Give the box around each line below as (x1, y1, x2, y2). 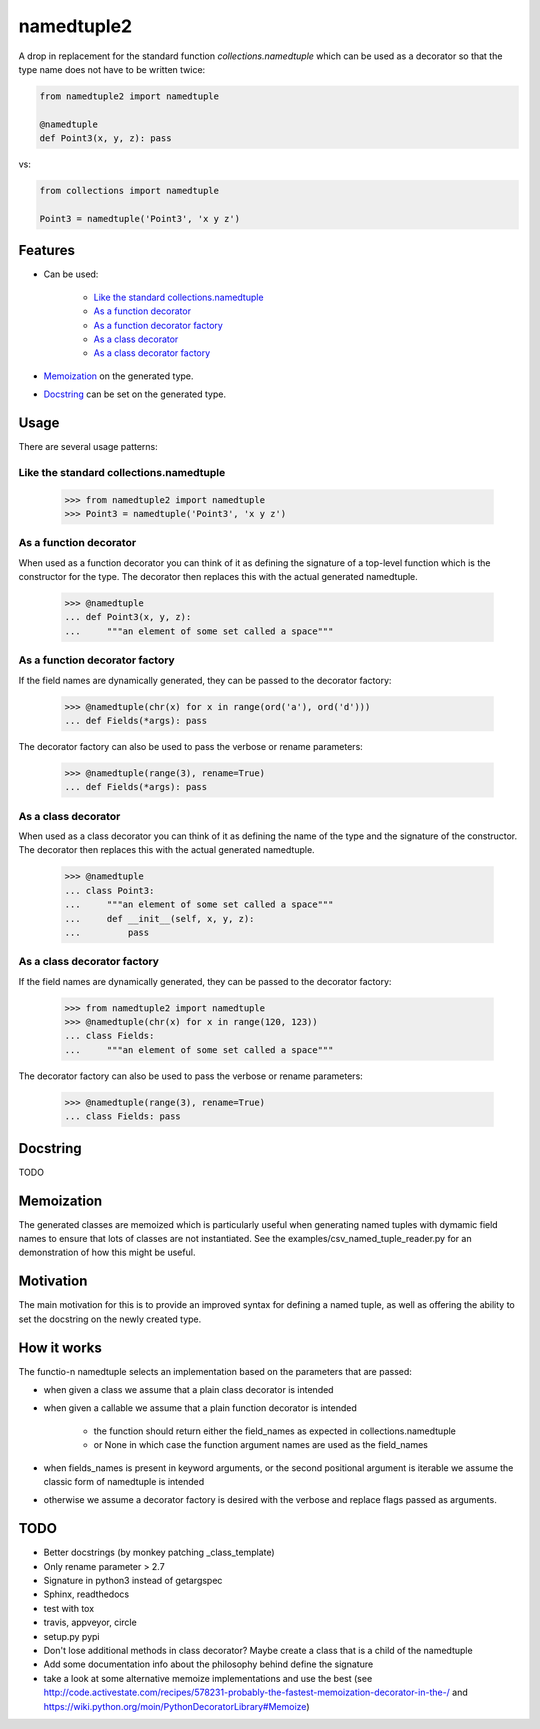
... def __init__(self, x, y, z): (64, 913, 255, 924)
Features (18, 242, 75, 259)
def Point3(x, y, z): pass (39, 133, 172, 144)
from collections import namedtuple (39, 185, 220, 197)
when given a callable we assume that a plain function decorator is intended (43, 1402, 357, 1414)
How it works (18, 1339, 102, 1356)
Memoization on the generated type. (43, 370, 194, 382)
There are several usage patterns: (18, 440, 159, 452)
